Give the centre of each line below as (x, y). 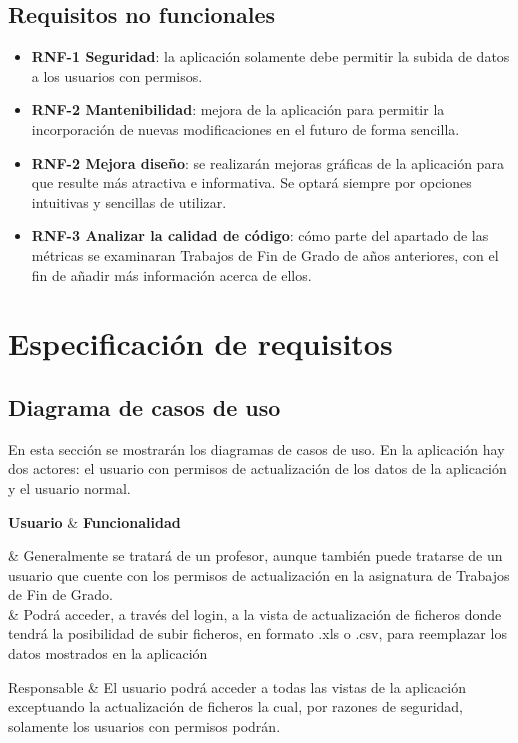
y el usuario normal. (69, 487)
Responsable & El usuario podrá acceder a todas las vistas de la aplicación (237, 686)
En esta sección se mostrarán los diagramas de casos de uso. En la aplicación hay (256, 448)
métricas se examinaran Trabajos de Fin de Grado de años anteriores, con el (265, 254)
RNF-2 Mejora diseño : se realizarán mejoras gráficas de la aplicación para (267, 162)
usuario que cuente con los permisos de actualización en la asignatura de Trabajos (259, 574)
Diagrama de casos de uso (144, 406)
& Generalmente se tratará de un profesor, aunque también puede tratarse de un (255, 555)
